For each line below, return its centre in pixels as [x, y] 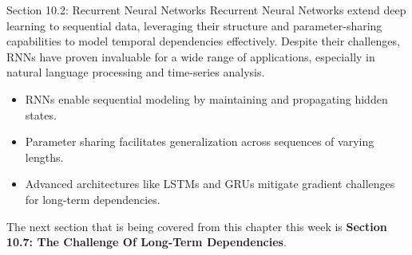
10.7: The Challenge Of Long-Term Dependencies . [147, 242]
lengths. [44, 157]
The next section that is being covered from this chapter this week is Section [197, 226]
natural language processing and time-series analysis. [136, 72]
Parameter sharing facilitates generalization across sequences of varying [200, 141]
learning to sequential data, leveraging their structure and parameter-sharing [194, 25]
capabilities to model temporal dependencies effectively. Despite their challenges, [203, 41]
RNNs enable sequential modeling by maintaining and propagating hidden [206, 98]
